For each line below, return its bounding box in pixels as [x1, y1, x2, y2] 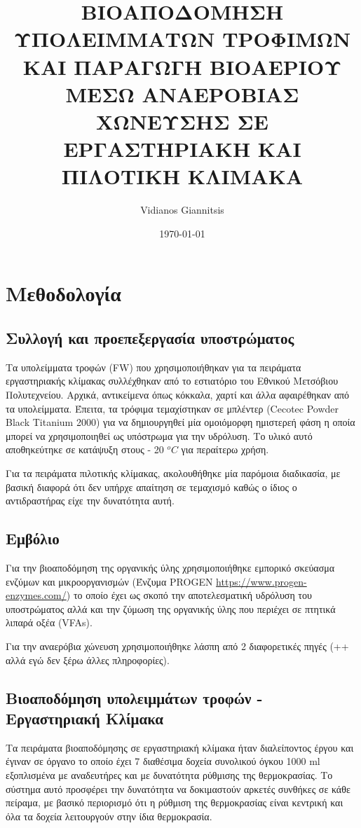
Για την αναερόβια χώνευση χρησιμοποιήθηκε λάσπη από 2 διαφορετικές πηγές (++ [6, 638, 349, 653]
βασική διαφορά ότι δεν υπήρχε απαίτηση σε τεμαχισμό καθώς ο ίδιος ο [6, 479, 297, 494]
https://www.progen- [216, 574, 307, 588]
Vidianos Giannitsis [140, 202, 224, 217]
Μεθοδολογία [6, 279, 121, 308]
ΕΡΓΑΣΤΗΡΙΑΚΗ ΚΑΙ [63, 134, 301, 163]
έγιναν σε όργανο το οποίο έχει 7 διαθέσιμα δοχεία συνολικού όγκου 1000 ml [6, 754, 320, 768]
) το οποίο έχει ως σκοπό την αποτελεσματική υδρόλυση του [66, 588, 312, 602]
